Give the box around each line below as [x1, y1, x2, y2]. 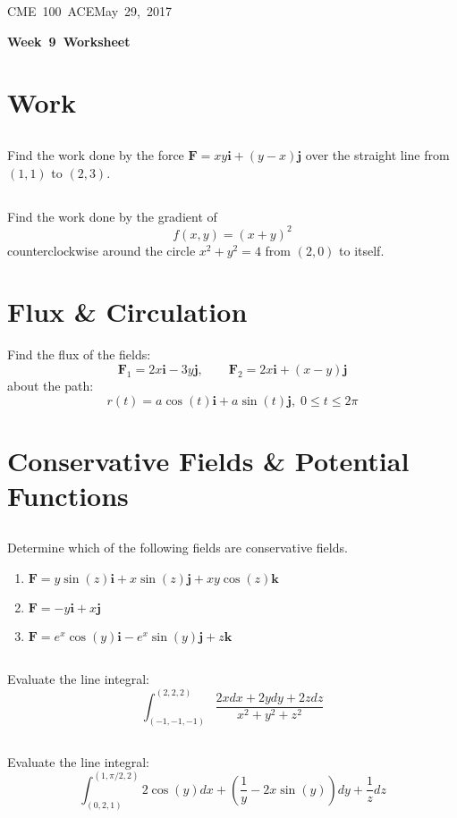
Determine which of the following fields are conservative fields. [7, 538, 348, 557]
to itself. [339, 240, 385, 259]
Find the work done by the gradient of [7, 207, 217, 225]
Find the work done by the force [7, 145, 184, 164]
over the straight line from [305, 145, 450, 164]
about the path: [7, 375, 94, 394]
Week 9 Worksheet [7, 31, 131, 50]
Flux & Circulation [7, 293, 248, 330]
